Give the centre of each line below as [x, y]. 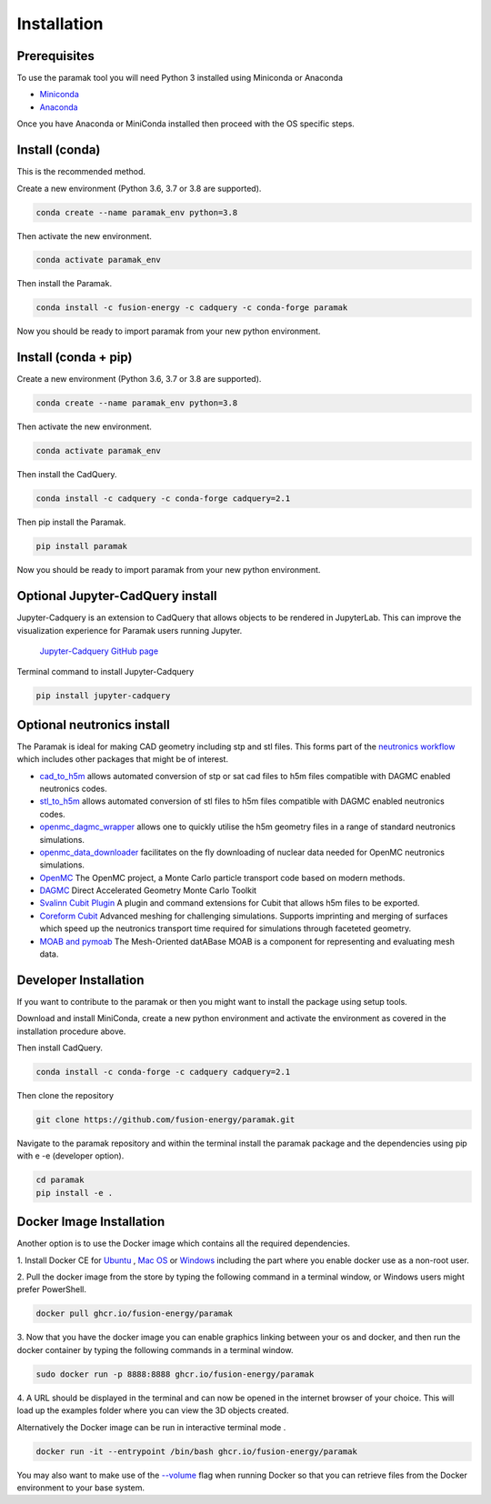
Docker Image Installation [91, 1222]
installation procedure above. [71, 1031]
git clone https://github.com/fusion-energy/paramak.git [165, 1120]
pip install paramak [81, 546]
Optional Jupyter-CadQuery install [117, 596]
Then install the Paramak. [65, 284]
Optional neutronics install [93, 724]
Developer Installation [80, 980]
